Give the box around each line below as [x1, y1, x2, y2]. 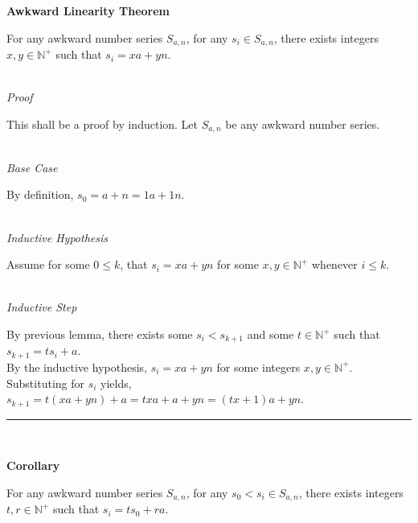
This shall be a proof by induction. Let [6, 115, 199, 132]
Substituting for [6, 374, 84, 391]
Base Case [6, 159, 58, 175]
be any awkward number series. [225, 115, 380, 132]
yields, [100, 374, 132, 391]
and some [247, 326, 294, 343]
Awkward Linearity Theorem [6, 2, 170, 19]
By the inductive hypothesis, [6, 358, 147, 375]
